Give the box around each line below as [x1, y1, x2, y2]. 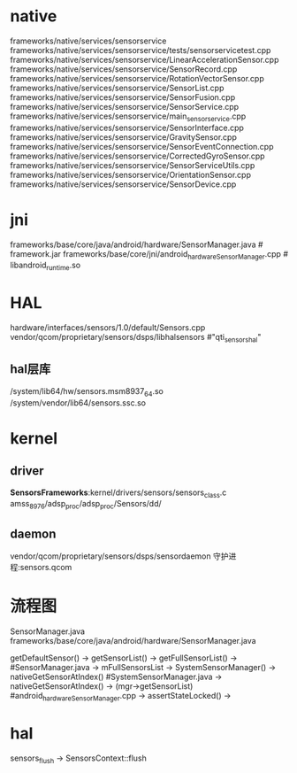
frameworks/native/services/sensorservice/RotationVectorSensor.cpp [10, 73, 264, 83]
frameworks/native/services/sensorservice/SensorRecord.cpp [10, 64, 238, 74]
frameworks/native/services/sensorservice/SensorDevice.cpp [10, 179, 237, 189]
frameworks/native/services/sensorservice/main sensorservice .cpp [10, 111, 247, 123]
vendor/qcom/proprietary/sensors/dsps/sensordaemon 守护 [10, 551, 229, 561]
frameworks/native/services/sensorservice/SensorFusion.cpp [10, 91, 236, 103]
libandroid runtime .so [10, 259, 81, 273]
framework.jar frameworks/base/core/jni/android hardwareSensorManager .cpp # [10, 248, 288, 261]
